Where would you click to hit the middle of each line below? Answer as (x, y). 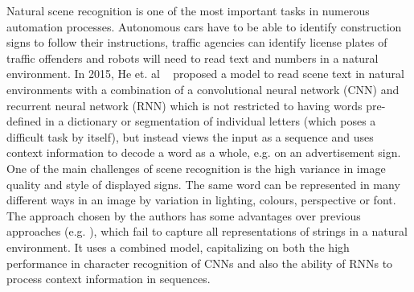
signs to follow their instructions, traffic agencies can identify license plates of (197, 42)
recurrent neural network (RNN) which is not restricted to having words (184, 105)
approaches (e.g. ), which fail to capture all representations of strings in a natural (207, 231)
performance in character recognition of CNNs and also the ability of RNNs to (200, 263)
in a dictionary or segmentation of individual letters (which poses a (211, 121)
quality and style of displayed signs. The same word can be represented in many (203, 184)
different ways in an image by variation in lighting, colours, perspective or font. (201, 200)
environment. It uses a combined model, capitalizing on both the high (178, 247)
